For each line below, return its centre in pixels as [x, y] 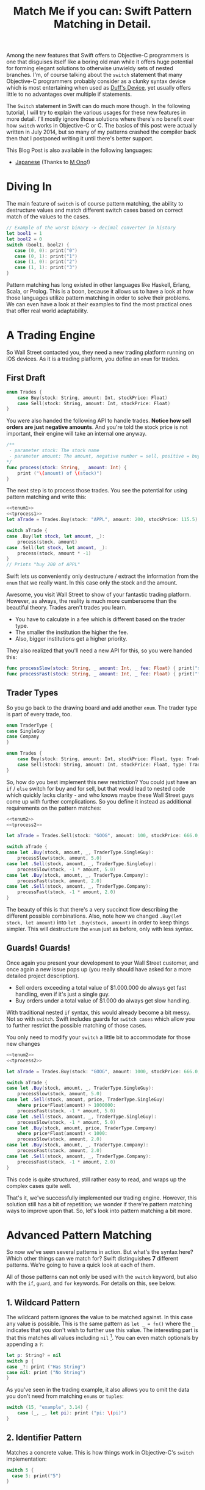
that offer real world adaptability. [47, 311]
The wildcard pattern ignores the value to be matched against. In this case [100, 1317]
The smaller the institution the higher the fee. [72, 632]
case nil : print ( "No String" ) [46, 1372]
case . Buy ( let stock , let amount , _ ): [56, 536]
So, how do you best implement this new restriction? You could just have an [101, 782]
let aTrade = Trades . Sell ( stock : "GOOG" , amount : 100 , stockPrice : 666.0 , [103, 836]
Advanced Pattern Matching [79, 1235]
